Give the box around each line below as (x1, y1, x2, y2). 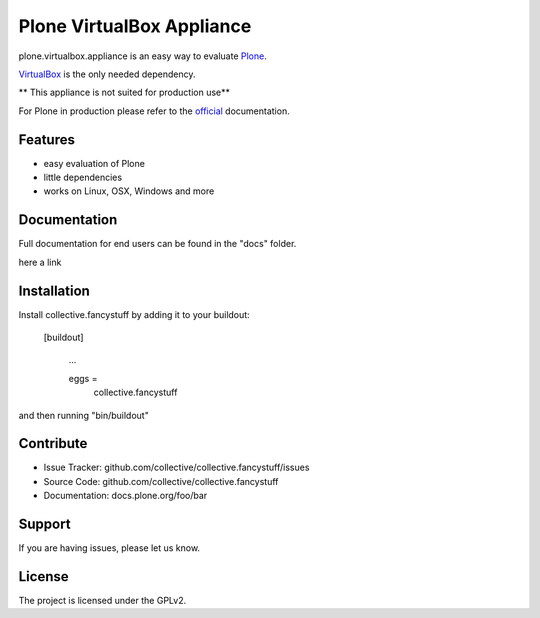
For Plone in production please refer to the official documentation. (18, 105, 290, 117)
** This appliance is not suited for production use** (18, 86, 230, 99)
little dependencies (43, 171, 123, 184)
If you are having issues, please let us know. (18, 542, 200, 554)
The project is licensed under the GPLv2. (18, 595, 187, 607)
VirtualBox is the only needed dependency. (18, 68, 196, 80)
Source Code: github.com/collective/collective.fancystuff (43, 475, 279, 487)
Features (18, 131, 75, 148)
